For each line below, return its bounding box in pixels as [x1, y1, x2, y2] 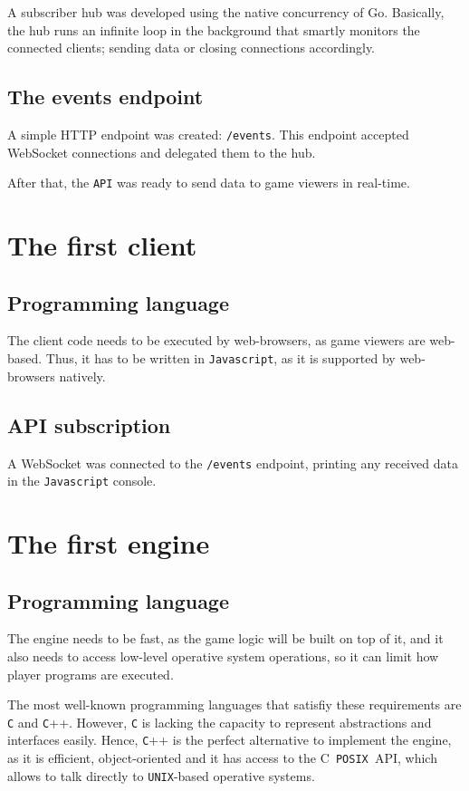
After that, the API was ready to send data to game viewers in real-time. [7, 173, 410, 192]
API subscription [7, 410, 171, 439]
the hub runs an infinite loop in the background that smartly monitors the [7, 20, 420, 39]
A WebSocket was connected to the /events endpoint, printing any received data [7, 453, 458, 472]
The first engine [7, 525, 210, 562]
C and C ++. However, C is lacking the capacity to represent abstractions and [7, 712, 432, 731]
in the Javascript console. [7, 471, 157, 490]
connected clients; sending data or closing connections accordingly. [7, 38, 375, 57]
